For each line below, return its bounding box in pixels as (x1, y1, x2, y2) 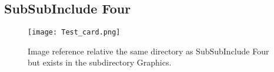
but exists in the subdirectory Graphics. (28, 56, 172, 68)
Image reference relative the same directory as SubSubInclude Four (28, 44, 269, 57)
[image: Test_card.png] (28, 28, 121, 37)
